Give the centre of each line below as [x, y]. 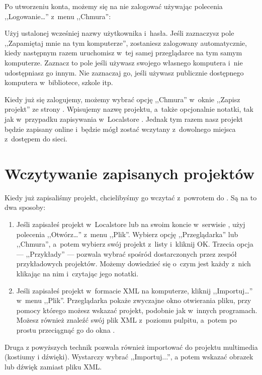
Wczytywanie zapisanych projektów [130, 173]
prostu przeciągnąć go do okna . [66, 329]
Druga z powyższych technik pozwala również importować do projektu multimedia [131, 347]
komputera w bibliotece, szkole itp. [59, 82]
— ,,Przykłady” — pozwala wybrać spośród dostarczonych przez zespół [127, 253]
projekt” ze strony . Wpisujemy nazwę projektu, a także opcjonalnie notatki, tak [129, 109]
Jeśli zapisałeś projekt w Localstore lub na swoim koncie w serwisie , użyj [131, 224]
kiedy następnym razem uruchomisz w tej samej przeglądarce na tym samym [123, 53]
